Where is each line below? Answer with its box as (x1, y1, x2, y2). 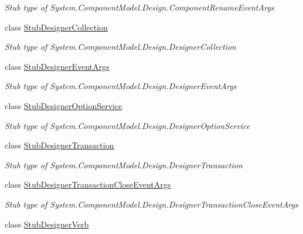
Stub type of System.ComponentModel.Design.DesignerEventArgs (5, 80, 237, 92)
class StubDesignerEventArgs (5, 60, 110, 72)
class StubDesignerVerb (5, 218, 89, 230)
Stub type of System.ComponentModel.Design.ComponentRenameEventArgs (5, 1, 274, 13)
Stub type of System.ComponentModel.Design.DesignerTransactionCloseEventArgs (5, 198, 298, 210)
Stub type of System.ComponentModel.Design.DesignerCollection (5, 40, 236, 53)
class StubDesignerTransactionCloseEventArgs (5, 178, 171, 191)
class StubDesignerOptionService (5, 99, 122, 111)
